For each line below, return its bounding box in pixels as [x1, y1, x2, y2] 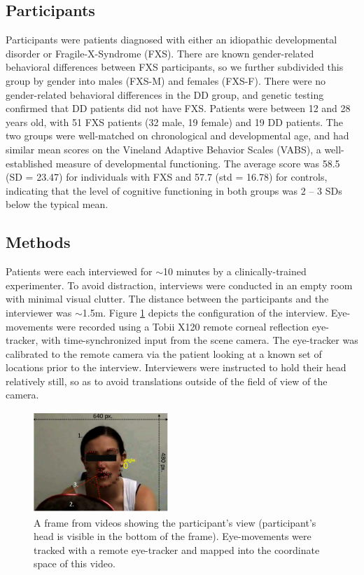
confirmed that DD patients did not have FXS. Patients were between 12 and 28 [6, 101, 351, 116]
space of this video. [34, 556, 115, 571]
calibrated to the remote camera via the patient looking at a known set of [6, 346, 322, 361]
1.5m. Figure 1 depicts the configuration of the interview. [82, 305, 328, 319]
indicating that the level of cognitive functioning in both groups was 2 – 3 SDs [6, 183, 342, 198]
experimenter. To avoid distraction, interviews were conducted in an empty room [6, 277, 353, 292]
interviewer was [6, 305, 72, 319]
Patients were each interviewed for [6, 264, 153, 279]
